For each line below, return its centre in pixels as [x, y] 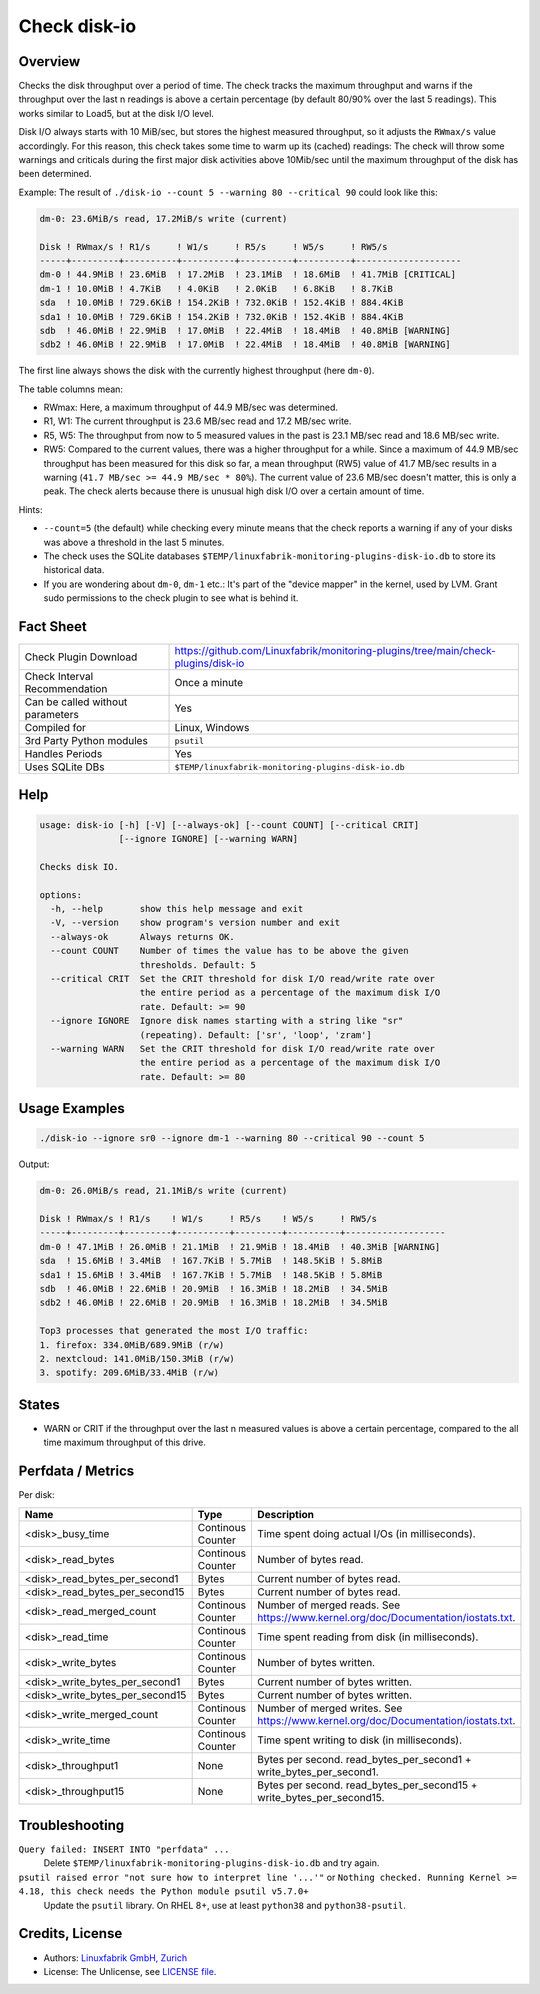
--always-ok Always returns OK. [142, 936]
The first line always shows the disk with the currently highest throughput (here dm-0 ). [196, 371]
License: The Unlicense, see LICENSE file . [130, 1971]
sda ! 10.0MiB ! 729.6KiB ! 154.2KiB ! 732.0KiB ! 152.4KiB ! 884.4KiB [221, 303]
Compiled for [55, 728]
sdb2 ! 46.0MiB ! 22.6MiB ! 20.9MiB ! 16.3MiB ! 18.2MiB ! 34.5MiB [213, 1303]
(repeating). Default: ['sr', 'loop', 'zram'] [255, 1034]
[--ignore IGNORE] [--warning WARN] [208, 839]
